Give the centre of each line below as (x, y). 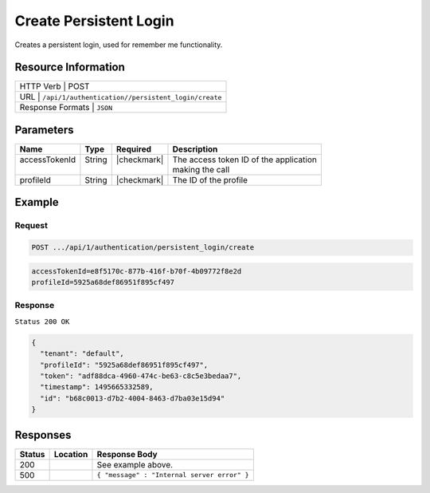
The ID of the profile (210, 179)
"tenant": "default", (82, 354)
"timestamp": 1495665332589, (97, 387)
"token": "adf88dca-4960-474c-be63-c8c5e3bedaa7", (141, 376)
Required (133, 149)
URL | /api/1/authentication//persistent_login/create (121, 97)
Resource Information (70, 67)
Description (195, 149)
